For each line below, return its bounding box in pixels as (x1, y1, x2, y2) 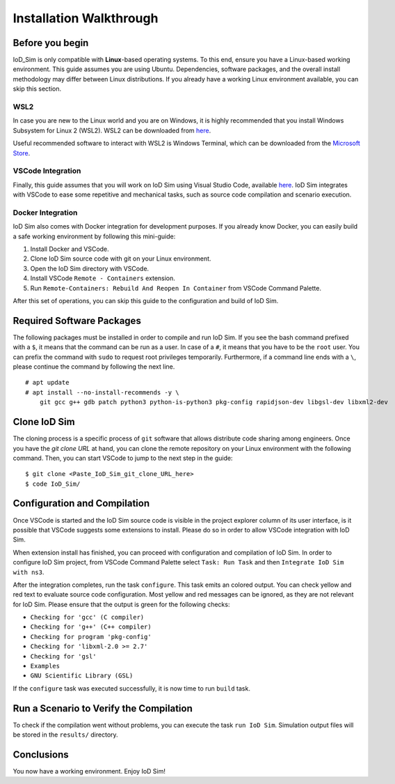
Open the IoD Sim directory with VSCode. (30, 264, 150, 272)
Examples (30, 662, 61, 670)
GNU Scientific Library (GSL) (30, 672, 134, 679)
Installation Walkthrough (13, 10, 159, 26)
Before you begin (13, 37, 89, 49)
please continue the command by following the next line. (13, 362, 175, 371)
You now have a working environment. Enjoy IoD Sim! (13, 767, 166, 776)
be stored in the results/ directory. (13, 730, 118, 739)
